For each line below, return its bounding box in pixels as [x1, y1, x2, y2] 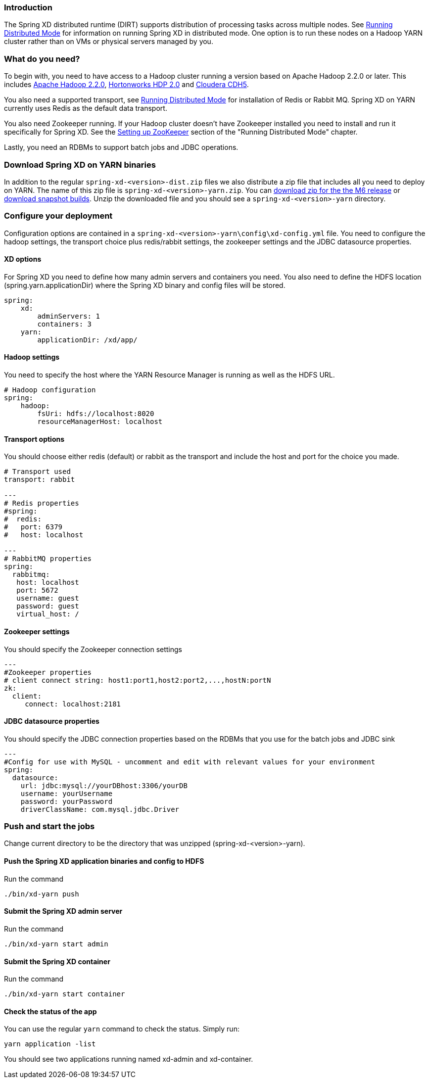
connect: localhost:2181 [25, 700, 121, 708]
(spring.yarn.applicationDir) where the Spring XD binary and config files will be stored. [4, 281, 286, 289]
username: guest [16, 594, 79, 603]
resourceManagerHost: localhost [37, 418, 163, 426]
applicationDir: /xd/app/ [37, 335, 138, 344]
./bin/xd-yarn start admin [4, 939, 108, 948]
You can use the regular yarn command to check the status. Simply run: [4, 1025, 239, 1033]
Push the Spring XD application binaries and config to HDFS [4, 857, 204, 866]
